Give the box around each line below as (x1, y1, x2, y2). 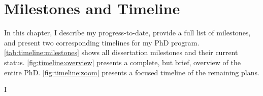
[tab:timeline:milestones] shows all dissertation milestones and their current (4, 47, 238, 58)
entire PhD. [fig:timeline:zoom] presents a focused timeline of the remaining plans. (4, 67, 259, 77)
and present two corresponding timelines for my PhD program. (4, 37, 200, 47)
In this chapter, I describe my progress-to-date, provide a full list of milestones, (4, 27, 251, 38)
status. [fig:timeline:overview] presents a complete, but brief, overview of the (4, 57, 241, 67)
